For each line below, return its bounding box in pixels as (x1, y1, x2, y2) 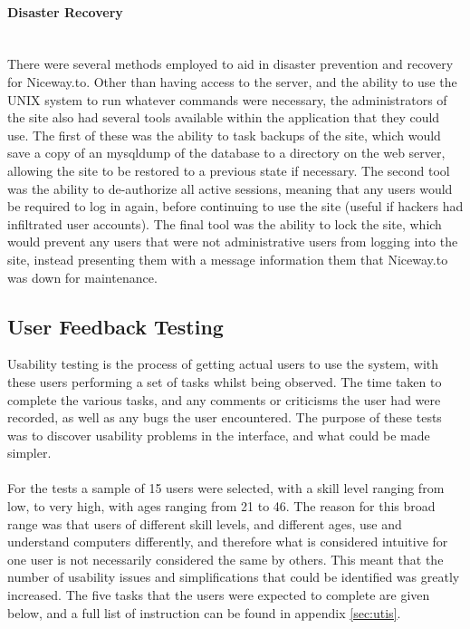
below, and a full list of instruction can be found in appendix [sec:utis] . (7, 603, 401, 622)
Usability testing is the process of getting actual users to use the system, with (7, 354, 439, 373)
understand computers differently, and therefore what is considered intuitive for (7, 532, 448, 551)
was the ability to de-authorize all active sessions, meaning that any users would (7, 179, 453, 198)
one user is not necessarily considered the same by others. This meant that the (7, 549, 444, 568)
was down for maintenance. (7, 267, 158, 286)
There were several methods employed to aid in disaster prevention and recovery (7, 54, 454, 73)
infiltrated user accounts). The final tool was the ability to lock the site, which (7, 214, 442, 233)
